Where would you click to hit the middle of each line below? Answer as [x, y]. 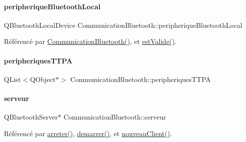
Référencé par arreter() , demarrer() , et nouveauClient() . [88, 133]
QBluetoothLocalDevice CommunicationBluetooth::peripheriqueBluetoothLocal [123, 25]
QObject [43, 79]
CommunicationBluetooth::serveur [115, 117]
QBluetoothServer [31, 117]
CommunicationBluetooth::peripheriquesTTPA [141, 79]
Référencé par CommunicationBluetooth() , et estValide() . [90, 41]
